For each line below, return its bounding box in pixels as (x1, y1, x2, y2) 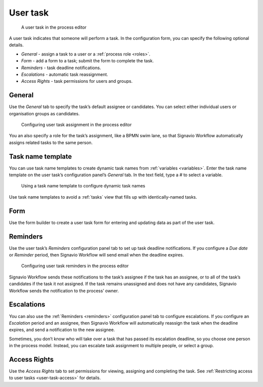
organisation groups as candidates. (9, 111, 80, 116)
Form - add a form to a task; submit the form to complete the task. (21, 58, 154, 64)
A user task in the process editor (21, 24, 87, 30)
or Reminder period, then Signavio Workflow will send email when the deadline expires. (9, 252, 184, 258)
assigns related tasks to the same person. (9, 139, 93, 146)
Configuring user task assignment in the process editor (21, 122, 132, 128)
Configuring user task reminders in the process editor (21, 263, 129, 269)
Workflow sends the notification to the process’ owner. (9, 288, 119, 294)
